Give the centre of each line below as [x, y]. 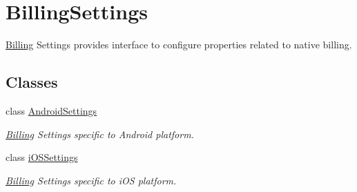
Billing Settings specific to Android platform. [100, 134]
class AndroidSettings [51, 110]
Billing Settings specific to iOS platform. [91, 180]
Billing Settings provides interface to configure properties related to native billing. [179, 45]
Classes [32, 82]
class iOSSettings [42, 157]
